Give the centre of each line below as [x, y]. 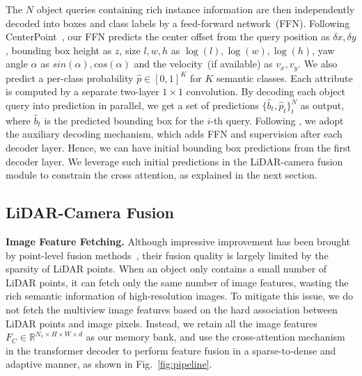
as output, [322, 105]
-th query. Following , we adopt [277, 120]
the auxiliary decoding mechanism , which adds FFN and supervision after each [174, 134]
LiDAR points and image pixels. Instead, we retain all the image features [162, 323]
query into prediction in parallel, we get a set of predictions [132, 105]
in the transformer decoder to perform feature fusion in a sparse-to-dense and [171, 350]
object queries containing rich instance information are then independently [196, 9]
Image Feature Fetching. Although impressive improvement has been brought [178, 241]
